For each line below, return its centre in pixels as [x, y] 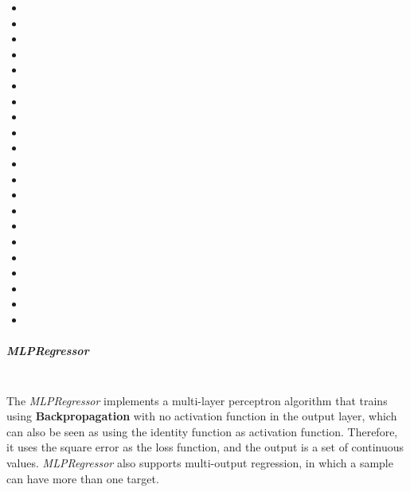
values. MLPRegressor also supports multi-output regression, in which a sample [200, 463]
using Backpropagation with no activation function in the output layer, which [202, 416]
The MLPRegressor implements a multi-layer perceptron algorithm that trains [197, 400]
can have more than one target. [83, 478]
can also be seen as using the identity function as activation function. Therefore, [202, 431]
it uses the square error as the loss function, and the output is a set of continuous [205, 447]
